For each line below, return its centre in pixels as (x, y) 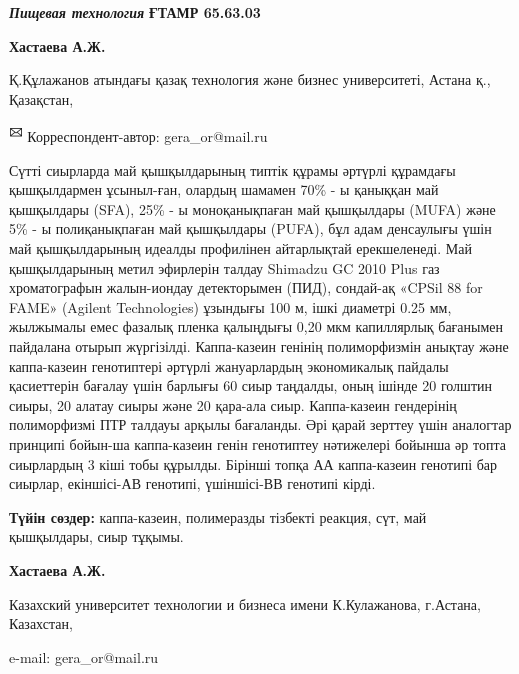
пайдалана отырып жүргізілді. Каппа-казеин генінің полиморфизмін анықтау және (259, 345)
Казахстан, (41, 623)
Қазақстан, (41, 98)
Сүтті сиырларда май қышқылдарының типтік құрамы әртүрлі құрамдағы (232, 169)
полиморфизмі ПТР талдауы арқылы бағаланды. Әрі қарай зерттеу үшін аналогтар (260, 424)
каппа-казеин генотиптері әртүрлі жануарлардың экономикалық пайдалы (229, 365)
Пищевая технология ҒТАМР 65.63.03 (135, 12)
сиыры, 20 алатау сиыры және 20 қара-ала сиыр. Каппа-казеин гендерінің (233, 404)
